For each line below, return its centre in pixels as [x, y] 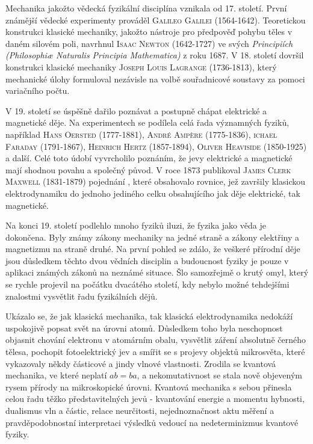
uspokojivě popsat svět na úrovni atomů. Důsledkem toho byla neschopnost [144, 328]
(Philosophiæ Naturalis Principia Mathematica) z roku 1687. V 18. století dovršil [155, 55]
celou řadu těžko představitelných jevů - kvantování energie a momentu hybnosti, [155, 399]
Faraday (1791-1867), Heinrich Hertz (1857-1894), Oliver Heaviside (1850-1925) [156, 146]
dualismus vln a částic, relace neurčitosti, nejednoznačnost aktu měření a [140, 410]
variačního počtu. [38, 91]
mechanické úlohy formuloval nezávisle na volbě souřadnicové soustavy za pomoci [155, 79]
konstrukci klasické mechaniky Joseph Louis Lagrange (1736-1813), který [141, 66]
